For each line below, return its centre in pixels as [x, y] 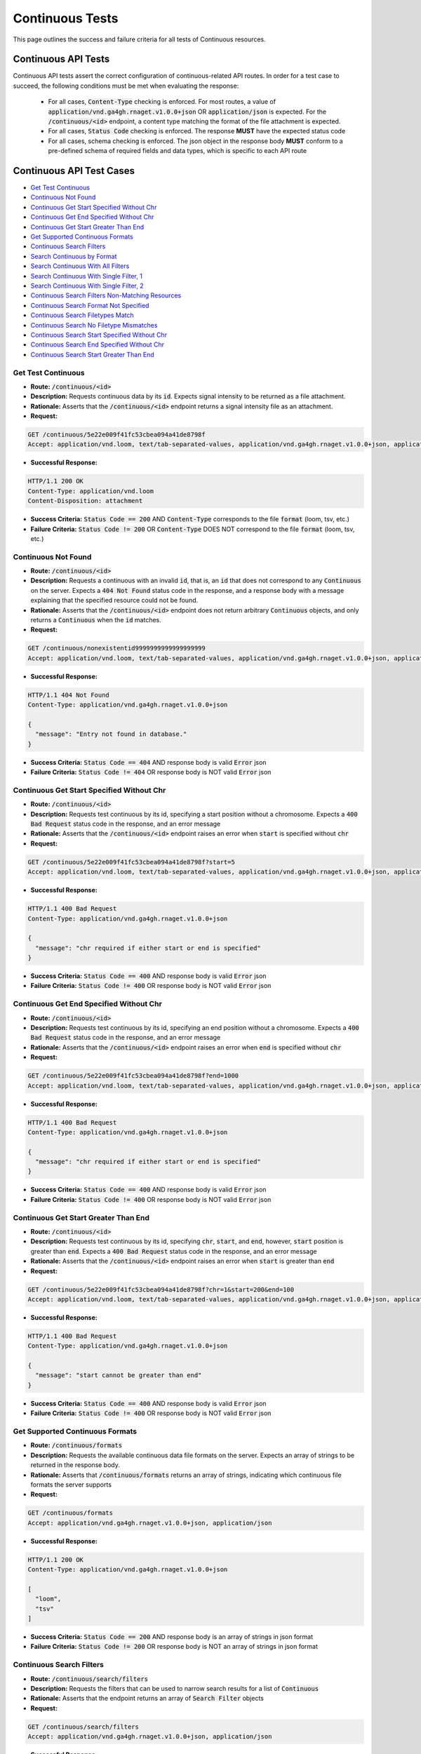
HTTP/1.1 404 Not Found [69, 695]
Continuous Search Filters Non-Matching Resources [106, 295]
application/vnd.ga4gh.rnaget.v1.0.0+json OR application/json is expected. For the [187, 112]
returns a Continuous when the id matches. [96, 620]
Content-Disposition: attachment [85, 501]
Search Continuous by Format [74, 256]
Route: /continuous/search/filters [89, 1679]
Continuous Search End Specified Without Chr [98, 344]
